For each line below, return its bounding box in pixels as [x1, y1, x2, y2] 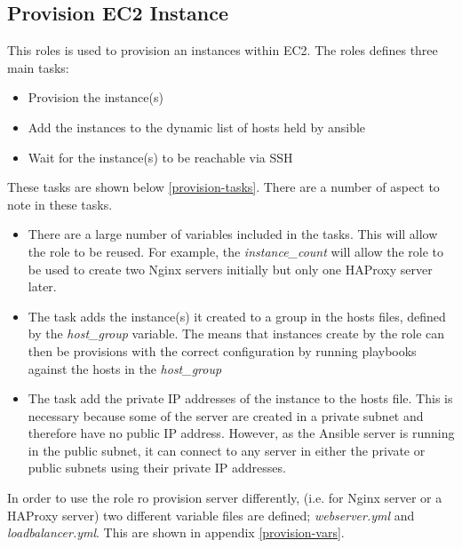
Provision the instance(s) [28, 88, 163, 107]
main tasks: [7, 58, 69, 76]
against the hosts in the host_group [28, 359, 222, 377]
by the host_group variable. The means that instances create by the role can [28, 324, 445, 343]
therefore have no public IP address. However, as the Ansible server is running [28, 424, 455, 442]
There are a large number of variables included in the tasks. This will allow [28, 225, 438, 243]
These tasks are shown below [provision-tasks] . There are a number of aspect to [7, 178, 440, 196]
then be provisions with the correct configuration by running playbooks [28, 341, 417, 360]
